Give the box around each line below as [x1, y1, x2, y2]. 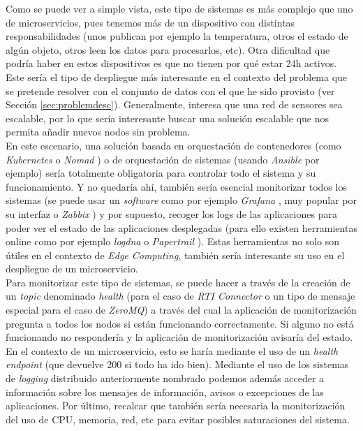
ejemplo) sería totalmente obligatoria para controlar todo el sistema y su [6, 166, 316, 180]
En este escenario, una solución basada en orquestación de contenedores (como [6, 138, 341, 152]
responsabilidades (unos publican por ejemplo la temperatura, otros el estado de [6, 29, 348, 43]
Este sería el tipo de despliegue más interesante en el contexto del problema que [6, 69, 348, 84]
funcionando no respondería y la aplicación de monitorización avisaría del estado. [6, 330, 353, 344]
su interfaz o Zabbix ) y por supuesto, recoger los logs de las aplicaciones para [6, 206, 337, 221]
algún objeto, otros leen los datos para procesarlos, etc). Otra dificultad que [6, 42, 330, 57]
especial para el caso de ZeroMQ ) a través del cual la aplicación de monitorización [6, 302, 357, 317]
